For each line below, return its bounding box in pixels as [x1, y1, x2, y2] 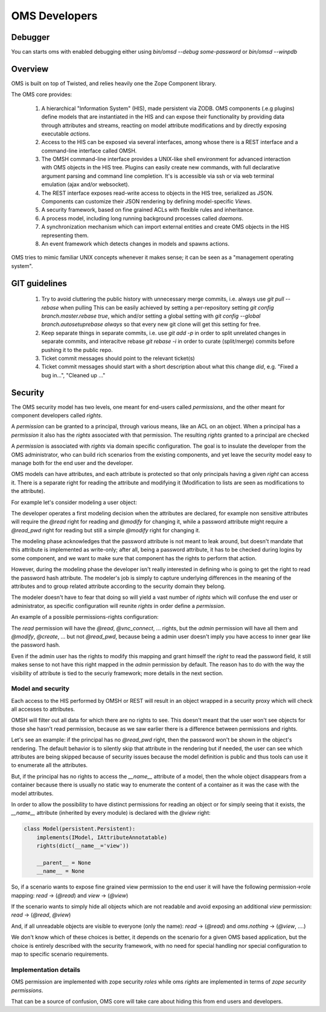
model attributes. [11, 789, 54, 797]
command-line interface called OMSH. [41, 147, 137, 154]
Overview [11, 64, 49, 74]
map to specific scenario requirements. [11, 950, 109, 958]
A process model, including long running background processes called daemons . [41, 215, 244, 222]
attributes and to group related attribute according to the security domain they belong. [11, 583, 226, 590]
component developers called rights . [11, 412, 103, 419]
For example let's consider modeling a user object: [11, 498, 137, 506]
